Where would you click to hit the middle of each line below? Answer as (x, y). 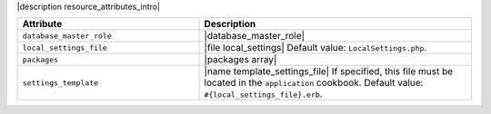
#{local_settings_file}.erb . (263, 94)
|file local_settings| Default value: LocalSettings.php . (316, 48)
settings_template (60, 83)
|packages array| (240, 60)
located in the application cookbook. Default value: (314, 83)
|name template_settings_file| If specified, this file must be (329, 71)
